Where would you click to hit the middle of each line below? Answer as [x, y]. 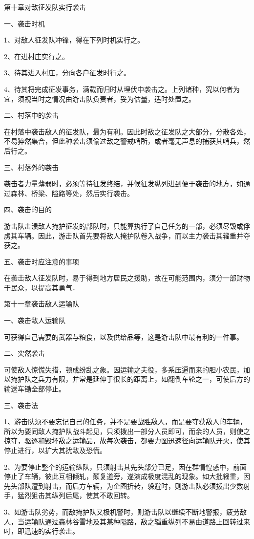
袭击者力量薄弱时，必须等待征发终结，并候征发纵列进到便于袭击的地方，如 [124, 183]
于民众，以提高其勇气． [42, 287]
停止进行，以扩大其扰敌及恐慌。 [55, 450]
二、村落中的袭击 [31, 115]
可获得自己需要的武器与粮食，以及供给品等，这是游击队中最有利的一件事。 [124, 336]
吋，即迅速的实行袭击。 [42, 531]
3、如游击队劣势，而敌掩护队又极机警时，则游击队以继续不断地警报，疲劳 [122, 511]
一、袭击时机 [24, 23]
